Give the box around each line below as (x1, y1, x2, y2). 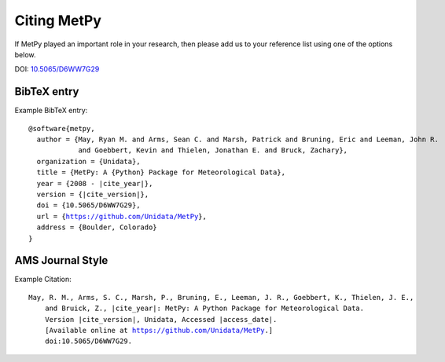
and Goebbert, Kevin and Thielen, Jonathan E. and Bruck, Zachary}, (78, 146, 348, 155)
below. (14, 49, 36, 59)
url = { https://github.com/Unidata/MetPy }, (36, 212, 208, 221)
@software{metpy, (28, 124, 95, 133)
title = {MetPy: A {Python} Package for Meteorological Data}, (36, 168, 286, 177)
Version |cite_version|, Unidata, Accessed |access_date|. (44, 315, 278, 324)
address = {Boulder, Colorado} (36, 223, 157, 232)
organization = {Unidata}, (36, 157, 141, 166)
